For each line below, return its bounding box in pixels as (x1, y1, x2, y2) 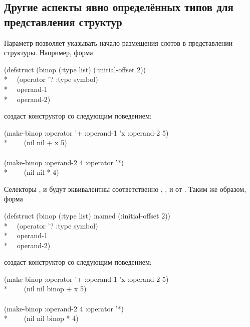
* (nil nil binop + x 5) (4, 283, 87, 294)
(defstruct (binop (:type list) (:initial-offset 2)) (4, 64, 146, 74)
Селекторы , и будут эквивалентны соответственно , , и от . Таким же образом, (4, 183, 246, 194)
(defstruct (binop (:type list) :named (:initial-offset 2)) (4, 210, 171, 221)
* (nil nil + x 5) (4, 137, 67, 148)
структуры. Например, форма (4, 47, 93, 58)
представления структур (4, 14, 122, 29)
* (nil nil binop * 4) (4, 313, 79, 323)
